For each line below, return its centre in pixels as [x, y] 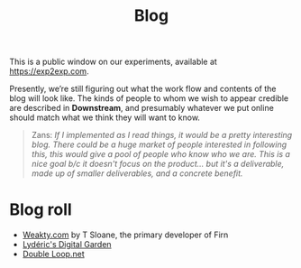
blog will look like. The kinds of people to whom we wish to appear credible [149, 98]
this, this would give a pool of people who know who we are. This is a [161, 154]
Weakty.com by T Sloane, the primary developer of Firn [125, 235]
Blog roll [41, 210]
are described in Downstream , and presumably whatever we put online [142, 108]
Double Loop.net [53, 254]
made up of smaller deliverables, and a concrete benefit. [137, 173]
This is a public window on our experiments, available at [114, 62]
